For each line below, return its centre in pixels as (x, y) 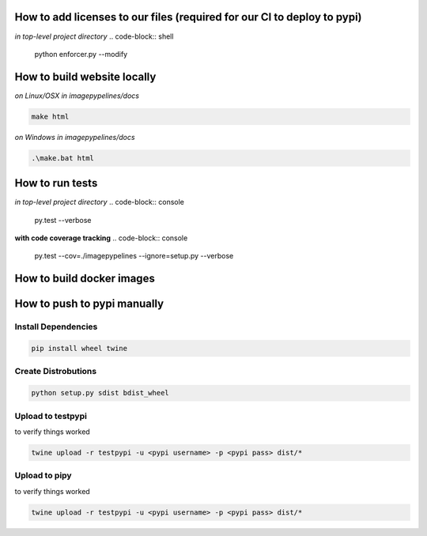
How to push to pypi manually (89, 304)
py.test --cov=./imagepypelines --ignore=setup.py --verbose (134, 256)
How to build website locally (85, 76)
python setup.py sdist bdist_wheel (100, 393)
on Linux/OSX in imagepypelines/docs (77, 96)
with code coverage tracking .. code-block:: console (101, 238)
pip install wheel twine (79, 349)
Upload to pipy (43, 476)
